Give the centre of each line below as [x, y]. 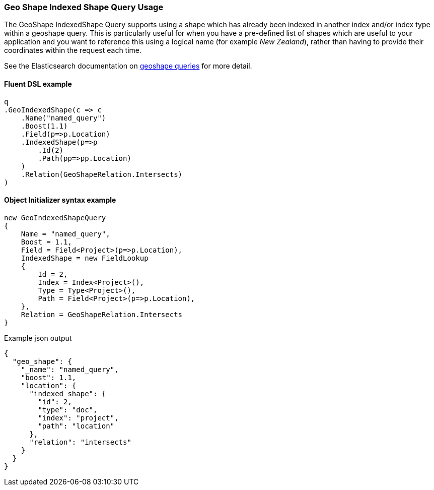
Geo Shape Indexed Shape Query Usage [84, 7]
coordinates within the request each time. [73, 50]
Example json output [38, 338]
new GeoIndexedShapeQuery [55, 218]
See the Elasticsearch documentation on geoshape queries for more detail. [128, 66]
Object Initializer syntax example [60, 200]
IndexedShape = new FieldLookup [85, 258]
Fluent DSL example [38, 84]
